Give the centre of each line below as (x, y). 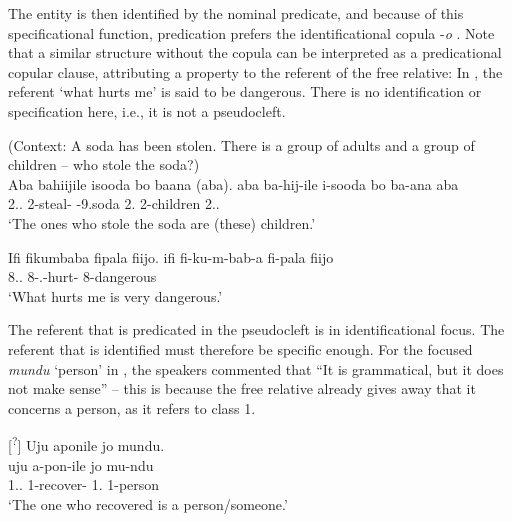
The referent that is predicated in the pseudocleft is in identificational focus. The (256, 329)
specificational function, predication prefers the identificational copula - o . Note (251, 32)
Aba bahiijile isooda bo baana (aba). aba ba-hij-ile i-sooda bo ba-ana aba (233, 183)
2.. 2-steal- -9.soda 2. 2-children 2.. (114, 203)
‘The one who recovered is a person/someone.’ (148, 503)
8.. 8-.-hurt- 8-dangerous (82, 276)
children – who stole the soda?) (104, 164)
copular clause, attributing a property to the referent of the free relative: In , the (255, 71)
